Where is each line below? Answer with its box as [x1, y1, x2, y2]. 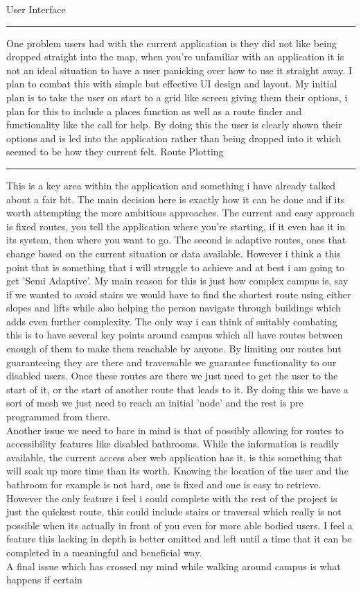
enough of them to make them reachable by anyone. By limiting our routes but [6, 341, 342, 356]
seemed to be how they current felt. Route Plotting [6, 144, 224, 159]
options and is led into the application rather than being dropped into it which [6, 130, 341, 145]
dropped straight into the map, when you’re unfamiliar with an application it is [6, 49, 344, 64]
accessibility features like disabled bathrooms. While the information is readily [6, 436, 340, 451]
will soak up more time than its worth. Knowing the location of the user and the [6, 463, 349, 478]
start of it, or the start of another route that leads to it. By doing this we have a [6, 382, 349, 396]
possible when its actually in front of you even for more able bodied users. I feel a [6, 517, 353, 532]
